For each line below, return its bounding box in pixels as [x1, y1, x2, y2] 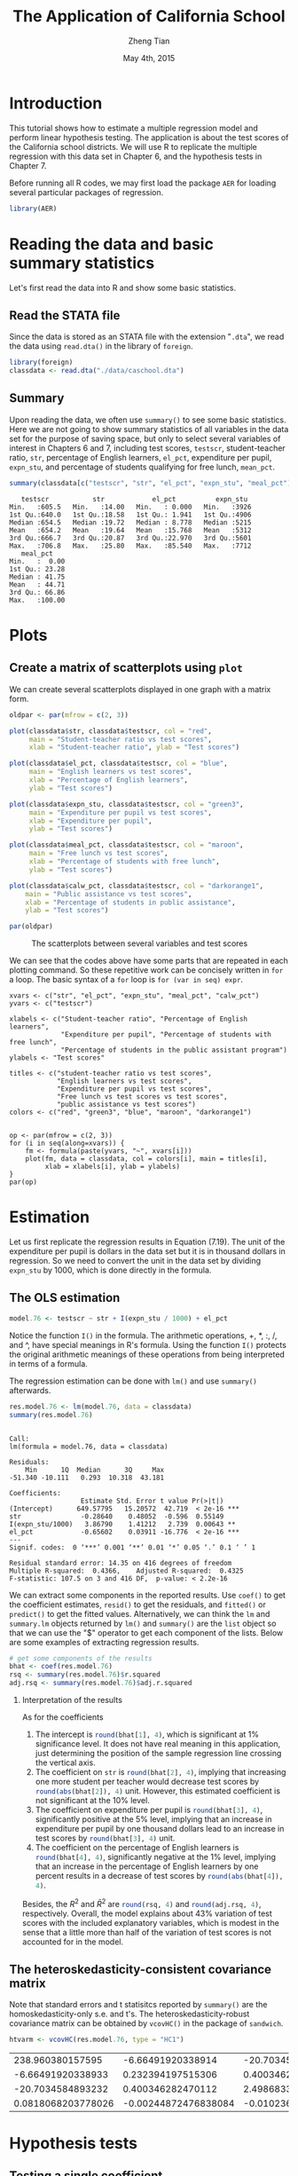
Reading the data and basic [9, 233, 215, 254]
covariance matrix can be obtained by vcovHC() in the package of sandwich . [9, 2018, 284, 2029]
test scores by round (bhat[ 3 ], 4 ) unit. [35, 1833, 176, 1843]
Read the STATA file [9, 308, 121, 323]
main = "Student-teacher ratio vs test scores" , [28, 735, 213, 744]
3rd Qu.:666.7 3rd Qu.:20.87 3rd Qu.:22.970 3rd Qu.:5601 [9, 533, 252, 542]
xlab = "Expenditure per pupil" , [28, 816, 153, 825]
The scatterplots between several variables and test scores [31, 938, 248, 949]
